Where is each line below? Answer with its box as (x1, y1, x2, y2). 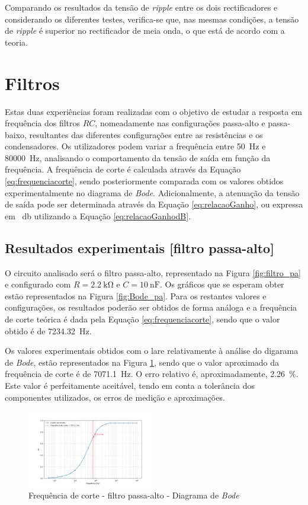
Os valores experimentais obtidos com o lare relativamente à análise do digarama (5, 344, 299, 357)
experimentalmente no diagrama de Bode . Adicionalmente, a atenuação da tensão (5, 186, 300, 199)
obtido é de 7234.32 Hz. (5, 324, 92, 337)
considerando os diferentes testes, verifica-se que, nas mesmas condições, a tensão (5, 12, 299, 25)
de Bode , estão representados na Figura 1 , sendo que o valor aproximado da (5, 356, 280, 368)
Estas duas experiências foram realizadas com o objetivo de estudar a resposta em (5, 105, 302, 117)
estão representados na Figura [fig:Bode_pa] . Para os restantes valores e (5, 289, 267, 302)
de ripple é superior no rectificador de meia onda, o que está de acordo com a (5, 24, 285, 37)
